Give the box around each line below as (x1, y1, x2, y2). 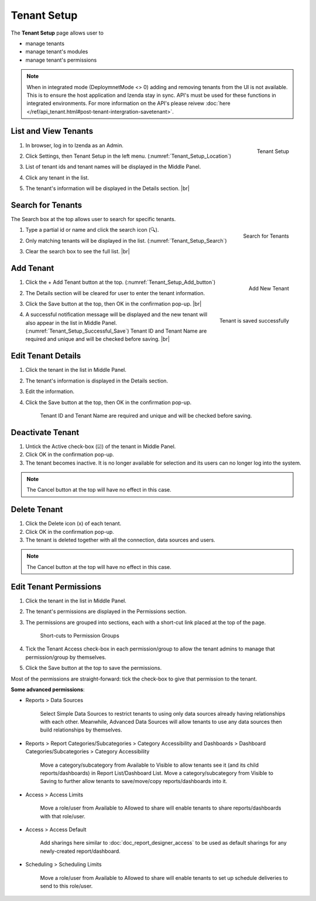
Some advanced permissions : (11, 686, 85, 693)
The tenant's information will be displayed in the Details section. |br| (25, 185, 190, 192)
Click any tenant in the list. (25, 174, 90, 181)
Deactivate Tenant (11, 427, 80, 437)
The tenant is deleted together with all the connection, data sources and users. (25, 537, 216, 544)
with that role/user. (40, 812, 86, 819)
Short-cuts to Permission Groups (40, 632, 119, 639)
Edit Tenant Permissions (11, 581, 102, 592)
